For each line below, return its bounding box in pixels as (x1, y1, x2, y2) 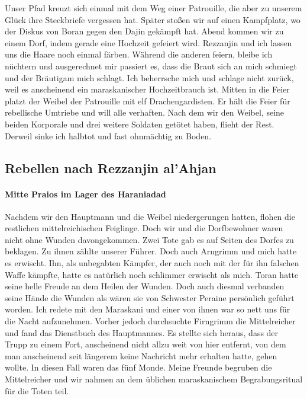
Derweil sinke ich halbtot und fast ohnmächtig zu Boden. (5, 129, 212, 142)
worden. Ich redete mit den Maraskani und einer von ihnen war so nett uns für (5, 303, 290, 315)
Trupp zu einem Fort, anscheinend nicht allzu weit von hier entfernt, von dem (5, 338, 286, 350)
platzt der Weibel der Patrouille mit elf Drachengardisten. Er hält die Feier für (5, 94, 290, 107)
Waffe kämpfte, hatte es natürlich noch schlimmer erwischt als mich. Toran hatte (5, 268, 299, 280)
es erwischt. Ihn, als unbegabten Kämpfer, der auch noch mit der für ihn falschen (5, 257, 299, 269)
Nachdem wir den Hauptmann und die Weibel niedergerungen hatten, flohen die (5, 210, 295, 222)
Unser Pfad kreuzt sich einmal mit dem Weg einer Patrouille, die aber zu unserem (5, 2, 302, 14)
